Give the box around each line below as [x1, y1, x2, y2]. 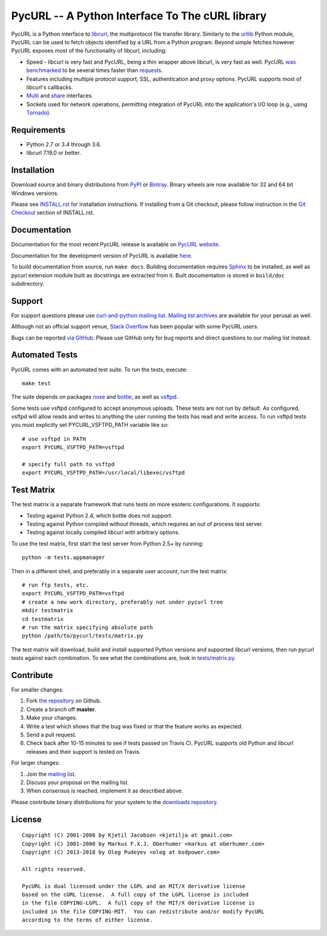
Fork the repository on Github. [26, 697, 102, 705]
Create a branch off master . [26, 705, 96, 713]
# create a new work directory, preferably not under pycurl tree [22, 598, 223, 605]
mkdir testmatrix [22, 607, 73, 614]
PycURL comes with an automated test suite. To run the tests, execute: [11, 366, 188, 373]
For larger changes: [11, 759, 61, 766]
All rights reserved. [22, 866, 86, 872]
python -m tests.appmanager [22, 554, 105, 561]
